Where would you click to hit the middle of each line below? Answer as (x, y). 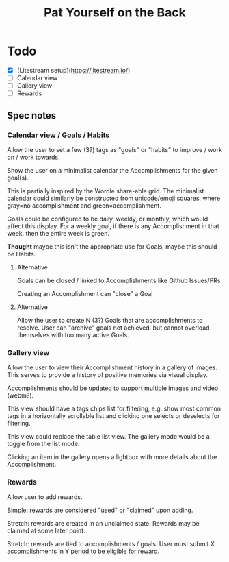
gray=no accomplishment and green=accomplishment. (84, 205)
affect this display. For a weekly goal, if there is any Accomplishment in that (113, 226)
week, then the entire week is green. (58, 233)
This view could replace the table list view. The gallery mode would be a (108, 437)
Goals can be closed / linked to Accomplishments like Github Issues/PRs (119, 280)
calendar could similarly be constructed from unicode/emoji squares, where (114, 198)
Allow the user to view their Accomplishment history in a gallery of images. (112, 367)
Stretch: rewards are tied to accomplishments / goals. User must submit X (111, 544)
